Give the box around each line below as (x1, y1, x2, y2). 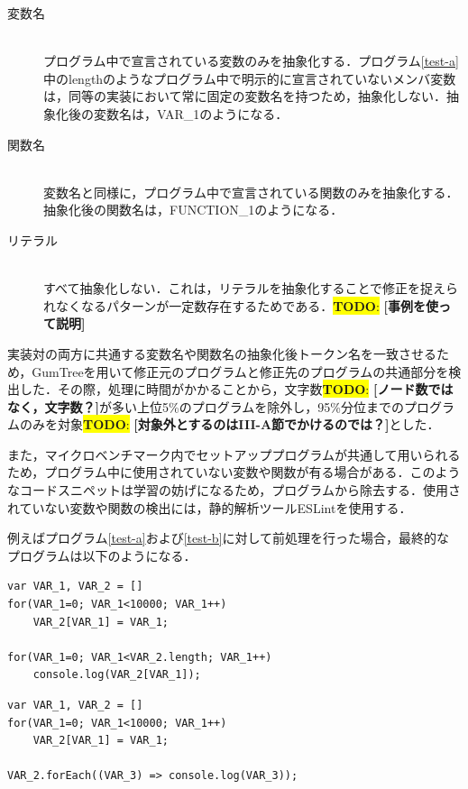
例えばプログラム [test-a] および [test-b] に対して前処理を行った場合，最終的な (7, 528, 450, 547)
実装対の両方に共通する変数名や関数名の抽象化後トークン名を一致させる (7, 344, 436, 362)
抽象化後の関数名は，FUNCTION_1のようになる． (43, 200, 344, 219)
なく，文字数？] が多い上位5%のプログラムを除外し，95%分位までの (7, 397, 404, 416)
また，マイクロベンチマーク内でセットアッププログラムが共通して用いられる (7, 445, 461, 463)
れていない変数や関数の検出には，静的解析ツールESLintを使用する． (7, 498, 412, 517)
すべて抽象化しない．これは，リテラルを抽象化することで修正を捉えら (43, 279, 459, 298)
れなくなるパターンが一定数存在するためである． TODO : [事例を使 (43, 296, 438, 315)
